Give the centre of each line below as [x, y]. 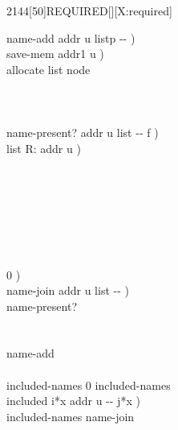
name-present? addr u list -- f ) [83, 132]
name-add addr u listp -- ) [71, 37]
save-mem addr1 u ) [55, 54]
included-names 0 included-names [89, 385]
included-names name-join [71, 416]
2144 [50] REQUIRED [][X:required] [89, 10]
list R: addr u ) [44, 148]
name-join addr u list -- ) [68, 290]
